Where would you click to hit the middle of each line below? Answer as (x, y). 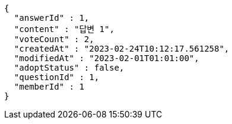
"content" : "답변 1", (64, 29)
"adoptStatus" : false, (69, 68)
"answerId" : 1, (52, 18)
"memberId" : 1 (49, 87)
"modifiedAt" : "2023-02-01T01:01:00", (107, 58)
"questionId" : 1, (57, 77)
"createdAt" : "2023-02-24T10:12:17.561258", (122, 49)
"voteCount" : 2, (54, 39)
